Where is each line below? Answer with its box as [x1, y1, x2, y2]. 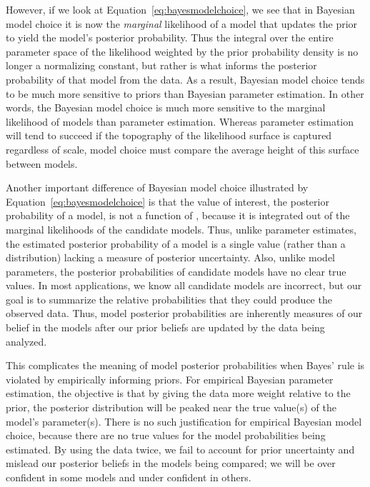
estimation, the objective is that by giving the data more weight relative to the [6, 386, 351, 401]
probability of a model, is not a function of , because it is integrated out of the [6, 208, 350, 223]
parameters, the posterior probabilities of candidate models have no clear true [6, 263, 346, 278]
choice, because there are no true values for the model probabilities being [6, 428, 326, 443]
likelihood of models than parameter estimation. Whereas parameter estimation [6, 114, 354, 129]
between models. [6, 156, 78, 171]
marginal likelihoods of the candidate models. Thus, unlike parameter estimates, [6, 221, 356, 236]
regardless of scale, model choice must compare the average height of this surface [6, 141, 359, 156]
